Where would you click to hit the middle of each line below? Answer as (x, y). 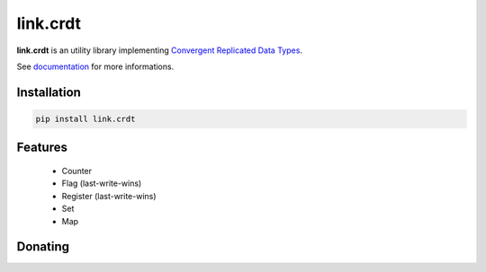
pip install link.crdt (85, 118)
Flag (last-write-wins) (102, 183)
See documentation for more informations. (95, 66)
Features (42, 148)
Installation (49, 92)
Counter (77, 171)
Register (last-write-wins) (109, 196)
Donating (43, 247)
